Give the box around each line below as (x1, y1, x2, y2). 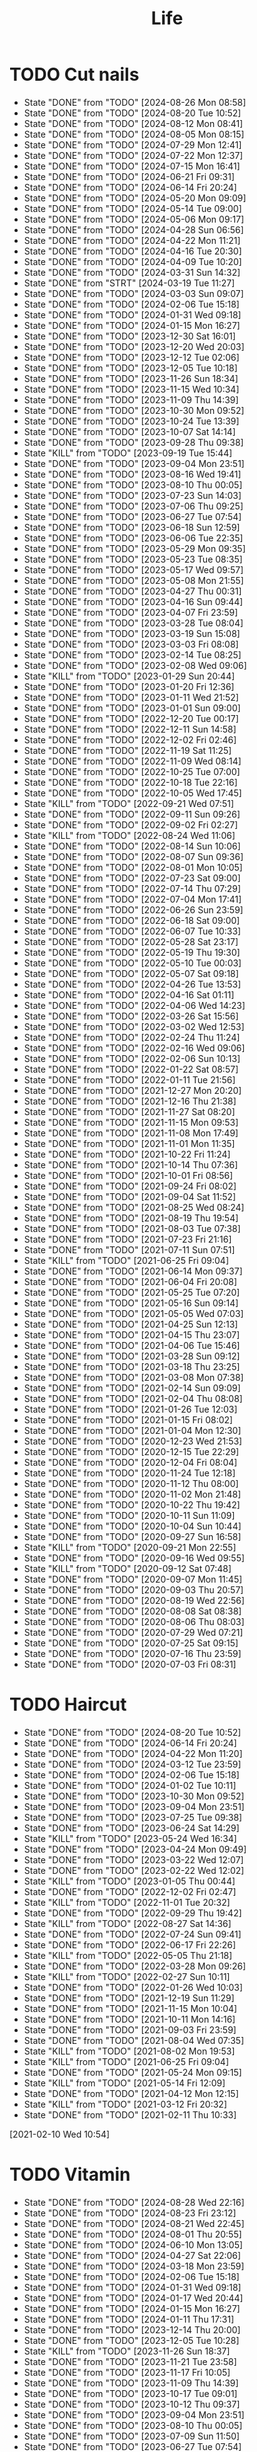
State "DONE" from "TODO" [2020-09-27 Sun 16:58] (23, 1530, 242, 1542)
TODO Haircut (9, 1693, 127, 1716)
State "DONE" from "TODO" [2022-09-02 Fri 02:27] (23, 818, 239, 831)
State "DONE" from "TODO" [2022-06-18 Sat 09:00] (23, 914, 241, 926)
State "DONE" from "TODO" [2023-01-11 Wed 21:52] (23, 691, 239, 703)
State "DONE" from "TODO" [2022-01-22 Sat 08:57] (23, 1063, 239, 1075)
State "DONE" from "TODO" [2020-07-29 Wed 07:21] (23, 1626, 244, 1638)
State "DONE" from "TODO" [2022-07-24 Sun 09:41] (23, 1928, 242, 1940)
